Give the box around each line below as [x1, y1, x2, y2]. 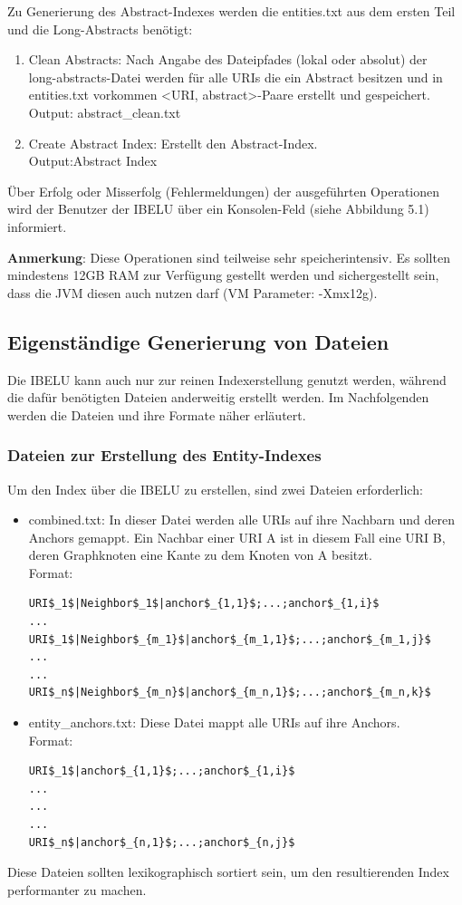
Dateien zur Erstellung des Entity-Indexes [7, 444, 322, 467]
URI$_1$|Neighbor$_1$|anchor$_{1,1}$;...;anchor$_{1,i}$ [28, 597, 380, 611]
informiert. [7, 217, 67, 236]
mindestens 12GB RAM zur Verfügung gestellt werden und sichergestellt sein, [7, 265, 439, 284]
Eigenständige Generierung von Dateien [7, 327, 390, 355]
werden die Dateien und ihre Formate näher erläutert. [7, 405, 306, 424]
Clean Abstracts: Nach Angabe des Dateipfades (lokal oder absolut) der [28, 50, 428, 69]
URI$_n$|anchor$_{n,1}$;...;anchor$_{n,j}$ [28, 835, 295, 849]
